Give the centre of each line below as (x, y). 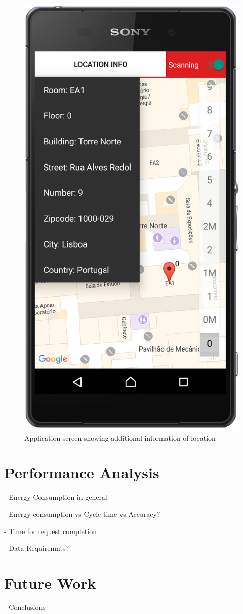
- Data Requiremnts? (37, 548)
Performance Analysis (82, 473)
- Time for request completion (50, 531)
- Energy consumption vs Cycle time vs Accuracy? (82, 514)
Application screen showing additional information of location (120, 438)
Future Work (50, 582)
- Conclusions (25, 607)
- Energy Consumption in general (56, 497)
